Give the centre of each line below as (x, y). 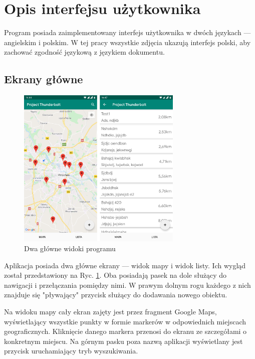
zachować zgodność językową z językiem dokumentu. (84, 52)
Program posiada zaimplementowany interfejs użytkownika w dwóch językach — (127, 32)
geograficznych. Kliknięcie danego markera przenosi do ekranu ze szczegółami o (125, 331)
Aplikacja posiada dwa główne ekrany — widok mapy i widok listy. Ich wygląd (125, 265)
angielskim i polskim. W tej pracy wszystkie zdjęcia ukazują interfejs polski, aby (127, 42)
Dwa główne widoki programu (70, 248)
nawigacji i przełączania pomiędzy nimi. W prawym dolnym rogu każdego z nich (127, 285)
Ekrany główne (44, 79)
